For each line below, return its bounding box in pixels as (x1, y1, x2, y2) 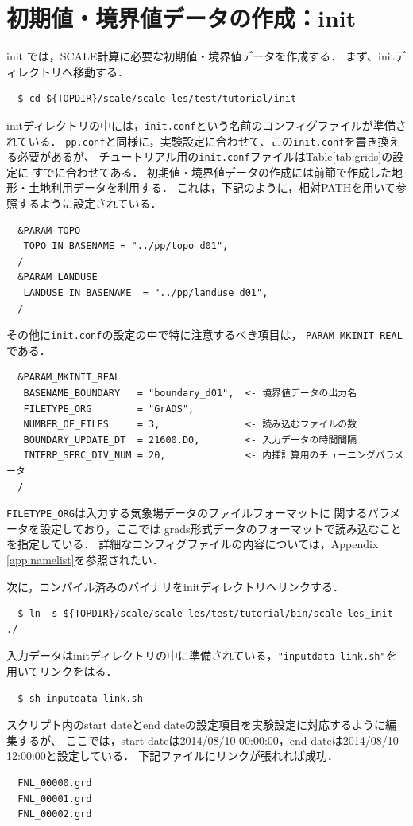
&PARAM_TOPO (17, 224, 81, 236)
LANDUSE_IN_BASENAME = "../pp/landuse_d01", (23, 287, 268, 299)
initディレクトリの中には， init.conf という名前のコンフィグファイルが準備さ (6, 116, 407, 133)
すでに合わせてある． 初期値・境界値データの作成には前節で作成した (32, 163, 392, 180)
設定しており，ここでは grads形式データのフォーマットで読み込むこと (39, 520, 402, 536)
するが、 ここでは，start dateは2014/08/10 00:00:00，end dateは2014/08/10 (17, 731, 399, 748)
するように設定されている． (17, 195, 162, 212)
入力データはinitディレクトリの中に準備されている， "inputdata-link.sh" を (6, 647, 397, 664)
